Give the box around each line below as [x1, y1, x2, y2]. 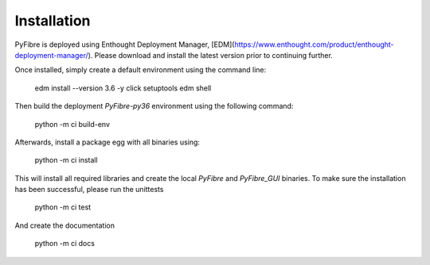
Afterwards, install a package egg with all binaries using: [14, 137, 201, 147]
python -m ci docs [34, 239, 96, 248]
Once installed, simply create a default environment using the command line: [14, 65, 267, 75]
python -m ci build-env [34, 119, 111, 129]
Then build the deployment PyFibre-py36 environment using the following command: [14, 102, 294, 111]
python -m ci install [34, 156, 99, 165]
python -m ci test [34, 202, 92, 212]
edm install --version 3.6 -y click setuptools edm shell [34, 83, 212, 93]
